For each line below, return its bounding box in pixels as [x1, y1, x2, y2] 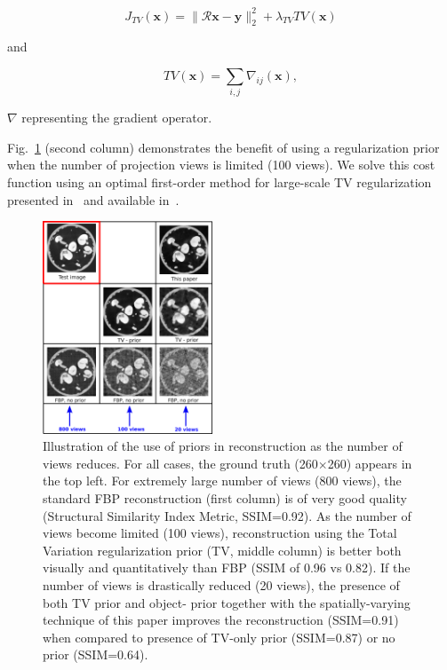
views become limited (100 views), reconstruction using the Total [43, 524, 397, 542]
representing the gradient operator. [21, 108, 212, 127]
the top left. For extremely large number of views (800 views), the [43, 471, 402, 490]
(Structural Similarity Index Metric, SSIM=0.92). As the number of [43, 506, 411, 524]
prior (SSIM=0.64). [43, 645, 148, 664]
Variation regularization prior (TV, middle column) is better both [43, 540, 402, 559]
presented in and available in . [7, 190, 180, 209]
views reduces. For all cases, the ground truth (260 [43, 453, 318, 472]
